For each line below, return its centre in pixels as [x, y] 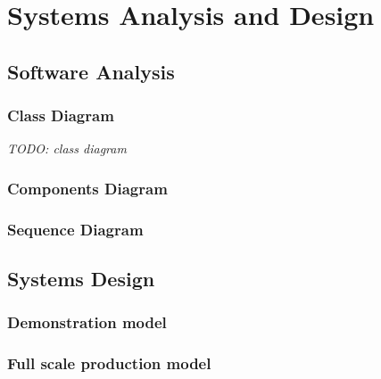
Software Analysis [91, 71]
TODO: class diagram [67, 148]
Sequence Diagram [75, 229]
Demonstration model [87, 322]
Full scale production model [109, 363]
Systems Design [81, 279]
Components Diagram [87, 188]
